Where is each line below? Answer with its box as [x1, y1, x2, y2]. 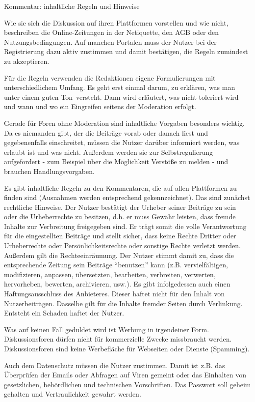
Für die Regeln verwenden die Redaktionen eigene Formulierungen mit [4, 72, 216, 83]
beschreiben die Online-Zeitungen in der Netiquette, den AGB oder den [4, 27, 219, 37]
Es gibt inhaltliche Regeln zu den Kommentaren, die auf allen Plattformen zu [4, 182, 237, 193]
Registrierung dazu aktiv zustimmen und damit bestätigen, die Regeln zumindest [4, 46, 248, 57]
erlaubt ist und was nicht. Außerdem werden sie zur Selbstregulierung [4, 146, 213, 157]
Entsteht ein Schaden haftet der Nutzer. [4, 308, 124, 318]
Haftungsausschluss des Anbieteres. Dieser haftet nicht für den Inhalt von [4, 288, 225, 299]
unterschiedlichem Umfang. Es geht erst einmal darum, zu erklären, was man [4, 82, 235, 92]
